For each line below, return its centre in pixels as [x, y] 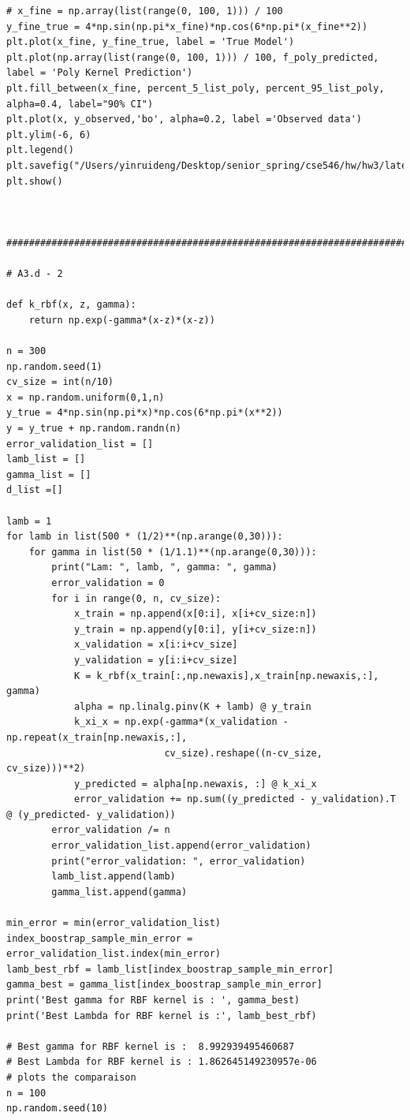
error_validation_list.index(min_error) [114, 954]
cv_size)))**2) [46, 769]
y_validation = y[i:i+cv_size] [156, 660]
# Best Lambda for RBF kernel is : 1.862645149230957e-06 [162, 1062]
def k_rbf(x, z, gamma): [71, 305]
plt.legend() [40, 150]
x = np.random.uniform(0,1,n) [86, 397]
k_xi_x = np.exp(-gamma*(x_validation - [181, 722]
